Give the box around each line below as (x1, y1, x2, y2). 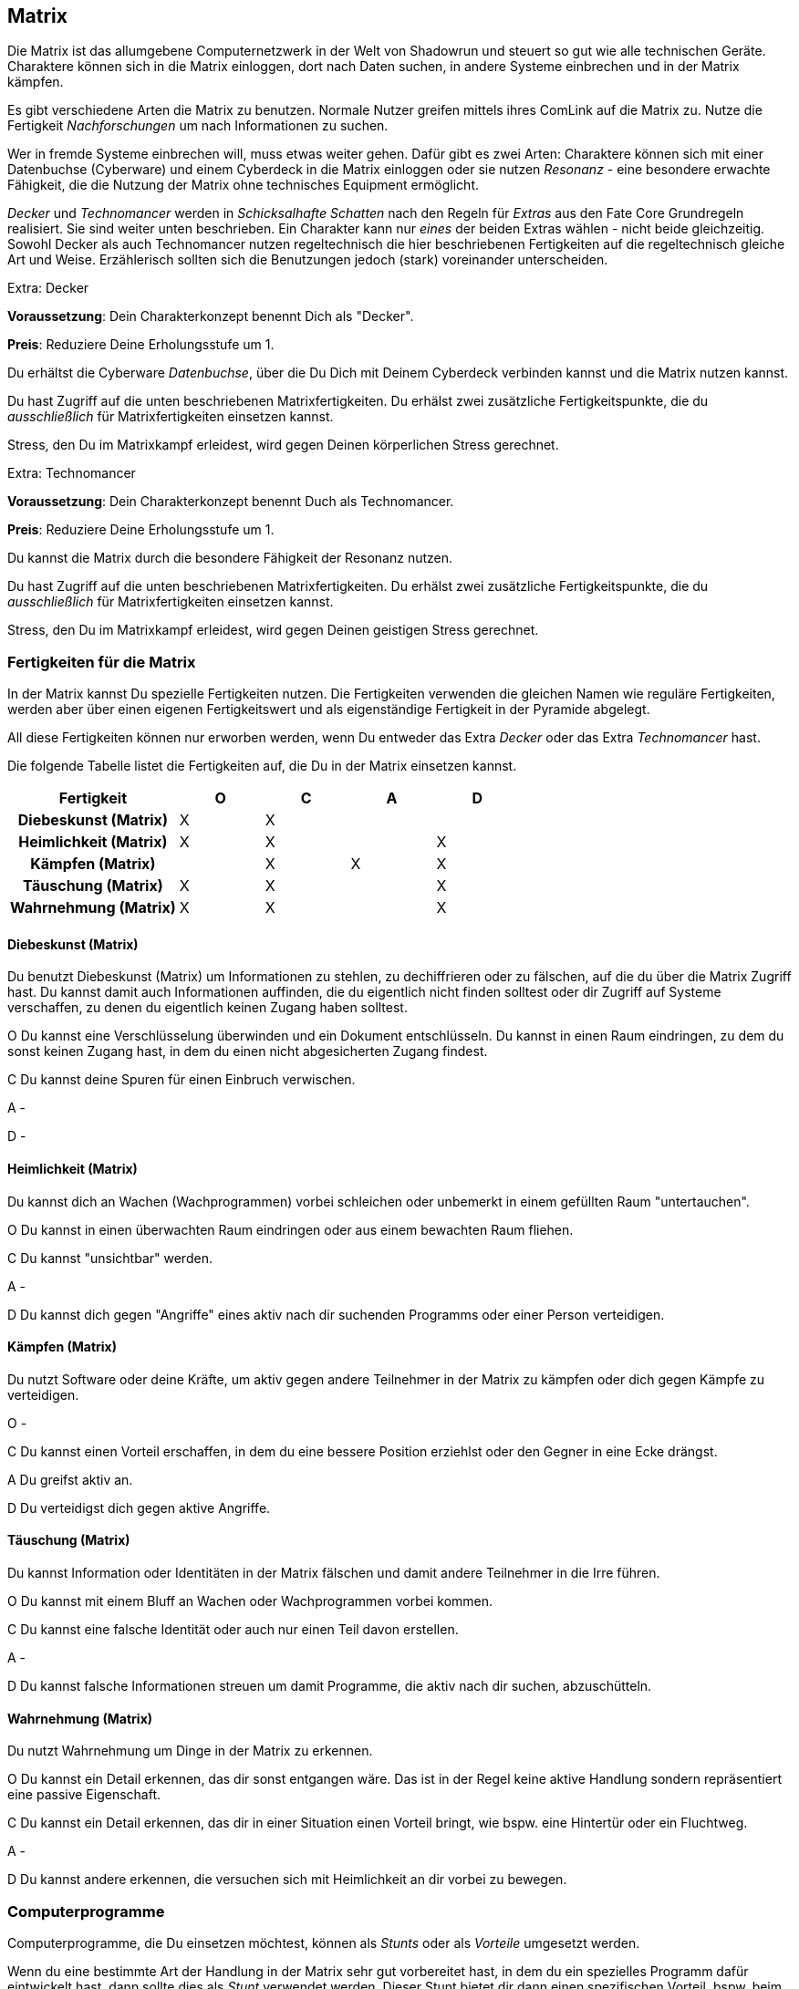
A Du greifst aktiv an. (7, 1471, 133, 1487)
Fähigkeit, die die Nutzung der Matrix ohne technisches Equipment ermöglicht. (7, 177, 480, 193)
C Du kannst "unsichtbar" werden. (7, 1249, 213, 1266)
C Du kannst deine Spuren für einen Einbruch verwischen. (7, 1072, 356, 1088)
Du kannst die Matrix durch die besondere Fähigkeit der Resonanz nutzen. (7, 550, 453, 566)
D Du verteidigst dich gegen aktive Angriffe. (7, 1499, 271, 1516)
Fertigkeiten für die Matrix (7, 652, 196, 671)
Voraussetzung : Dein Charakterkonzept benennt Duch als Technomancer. (7, 493, 454, 510)
